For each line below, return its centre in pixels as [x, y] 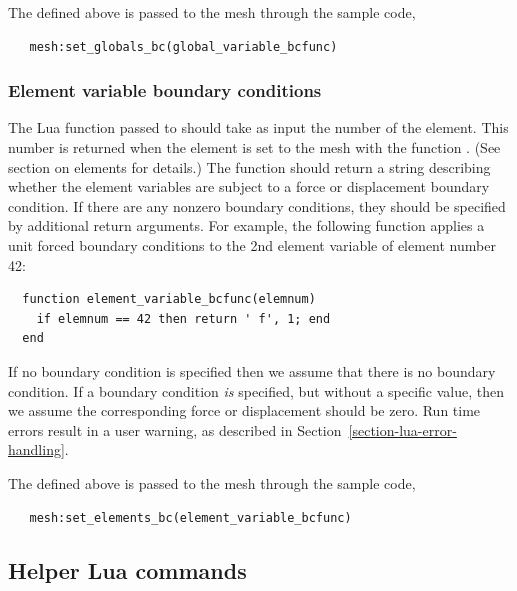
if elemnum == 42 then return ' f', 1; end [183, 318]
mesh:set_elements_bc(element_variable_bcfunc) [190, 517]
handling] [36, 449]
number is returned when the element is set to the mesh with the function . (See [254, 147]
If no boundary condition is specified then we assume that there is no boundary [252, 370]
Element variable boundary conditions [165, 90]
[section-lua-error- [402, 429]
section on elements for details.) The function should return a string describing [249, 166]
